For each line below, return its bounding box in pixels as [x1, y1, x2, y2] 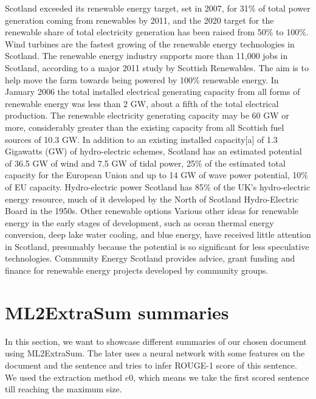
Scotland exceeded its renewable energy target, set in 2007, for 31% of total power [5, 2, 311, 14]
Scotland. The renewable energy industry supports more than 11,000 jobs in [5, 49, 288, 62]
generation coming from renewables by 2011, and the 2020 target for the [5, 13, 274, 26]
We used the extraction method [5, 370, 123, 383]
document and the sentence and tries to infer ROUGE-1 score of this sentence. [5, 358, 297, 371]
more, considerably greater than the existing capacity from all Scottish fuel [5, 120, 284, 133]
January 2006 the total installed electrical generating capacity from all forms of [5, 85, 300, 98]
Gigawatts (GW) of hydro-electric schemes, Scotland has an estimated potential [5, 145, 302, 158]
